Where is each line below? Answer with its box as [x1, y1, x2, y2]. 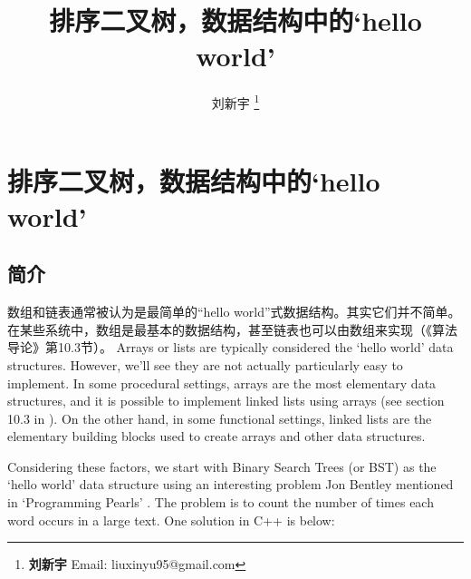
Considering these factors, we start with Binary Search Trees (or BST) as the [7, 456, 437, 476]
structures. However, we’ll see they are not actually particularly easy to [7, 355, 403, 374]
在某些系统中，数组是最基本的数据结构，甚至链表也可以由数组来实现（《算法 [7, 319, 457, 339]
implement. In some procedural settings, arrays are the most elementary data [7, 373, 437, 392]
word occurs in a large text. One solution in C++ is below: [7, 510, 335, 529]
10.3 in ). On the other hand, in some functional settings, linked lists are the [7, 408, 432, 427]
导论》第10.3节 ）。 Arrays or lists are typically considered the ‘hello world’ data [7, 338, 454, 357]
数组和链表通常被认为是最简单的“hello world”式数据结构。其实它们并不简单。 [7, 302, 461, 321]
